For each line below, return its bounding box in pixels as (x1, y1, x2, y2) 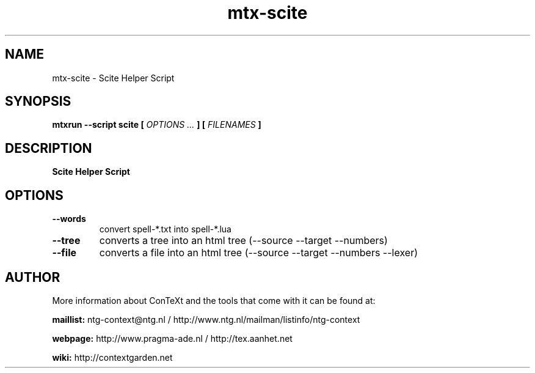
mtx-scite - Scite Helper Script (52, 72, 175, 83)
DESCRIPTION (5, 140, 92, 156)
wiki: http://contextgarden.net (52, 352, 173, 363)
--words (52, 213, 86, 224)
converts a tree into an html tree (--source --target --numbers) (99, 234, 388, 247)
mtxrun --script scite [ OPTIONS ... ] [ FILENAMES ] (52, 119, 261, 130)
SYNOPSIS (5, 94, 71, 109)
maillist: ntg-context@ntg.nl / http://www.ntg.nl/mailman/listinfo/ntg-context (52, 314, 360, 325)
